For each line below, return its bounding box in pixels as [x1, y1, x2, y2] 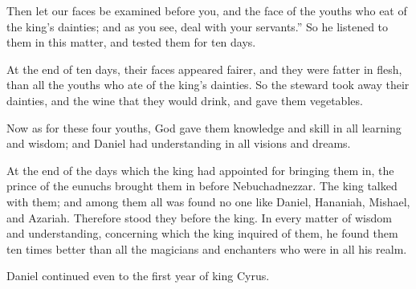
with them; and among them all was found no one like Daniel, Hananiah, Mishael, [6, 193, 410, 210]
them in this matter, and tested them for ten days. [6, 34, 256, 51]
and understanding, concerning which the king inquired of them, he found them [6, 225, 398, 242]
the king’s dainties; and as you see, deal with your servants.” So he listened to [6, 18, 389, 35]
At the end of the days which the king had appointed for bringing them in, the [6, 161, 394, 178]
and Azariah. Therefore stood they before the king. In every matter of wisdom [6, 209, 392, 226]
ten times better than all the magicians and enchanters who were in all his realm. [6, 240, 407, 257]
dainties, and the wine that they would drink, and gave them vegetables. [6, 92, 363, 108]
